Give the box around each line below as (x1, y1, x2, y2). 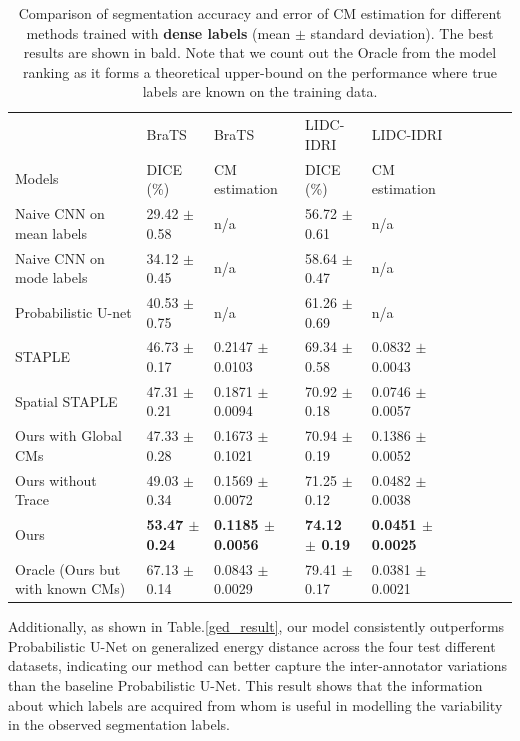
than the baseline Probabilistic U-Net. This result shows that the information (8, 675, 483, 696)
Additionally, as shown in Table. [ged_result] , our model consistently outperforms (8, 616, 505, 637)
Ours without (15, 469, 97, 490)
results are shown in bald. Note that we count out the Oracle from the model (23, 42, 497, 63)
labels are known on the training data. (142, 81, 378, 102)
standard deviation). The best (310, 22, 494, 43)
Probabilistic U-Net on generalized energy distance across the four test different (8, 635, 496, 656)
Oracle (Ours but (15, 558, 121, 579)
